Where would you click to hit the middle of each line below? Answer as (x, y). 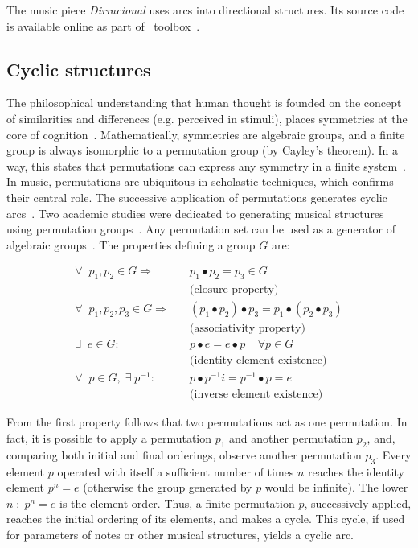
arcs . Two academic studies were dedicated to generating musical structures (195, 213)
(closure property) (234, 290)
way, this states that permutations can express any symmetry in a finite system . (206, 165)
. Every (393, 454)
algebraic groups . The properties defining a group (131, 244)
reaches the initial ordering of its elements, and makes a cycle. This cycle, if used (206, 519)
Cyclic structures (79, 69)
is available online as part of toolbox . (103, 25)
